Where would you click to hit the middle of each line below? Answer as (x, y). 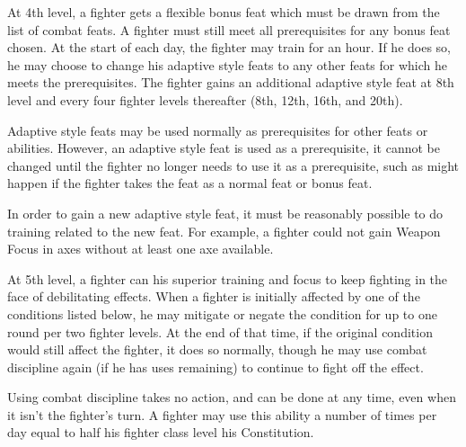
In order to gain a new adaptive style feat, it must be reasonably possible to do (225, 213)
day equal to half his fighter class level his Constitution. (161, 432)
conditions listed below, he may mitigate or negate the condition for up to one (222, 313)
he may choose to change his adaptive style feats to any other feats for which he (228, 64)
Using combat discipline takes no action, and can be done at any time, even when (232, 397)
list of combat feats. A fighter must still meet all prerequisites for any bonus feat (229, 29)
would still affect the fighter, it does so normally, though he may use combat (217, 349)
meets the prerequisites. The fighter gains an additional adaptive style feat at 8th (231, 82)
